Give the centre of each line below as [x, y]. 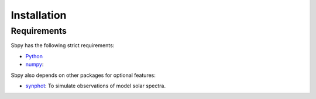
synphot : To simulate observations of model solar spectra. [96, 86]
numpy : [35, 65]
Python [34, 56]
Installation [39, 15]
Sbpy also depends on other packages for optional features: [83, 75]
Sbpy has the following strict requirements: [63, 45]
